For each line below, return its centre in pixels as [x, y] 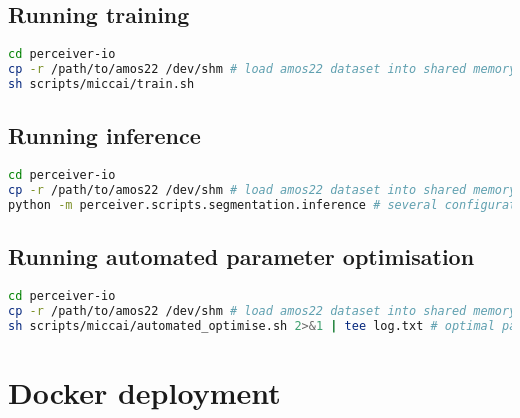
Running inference [104, 135]
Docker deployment [144, 391]
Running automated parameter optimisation [241, 256]
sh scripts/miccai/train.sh [101, 83]
